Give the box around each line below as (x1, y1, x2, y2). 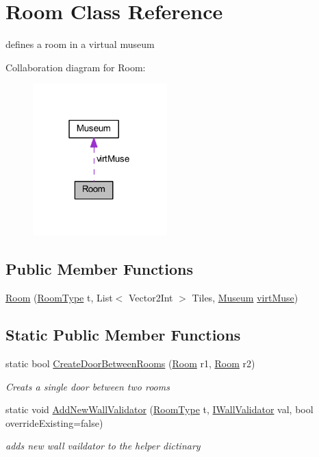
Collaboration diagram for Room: (5, 60, 146, 74)
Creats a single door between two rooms (5, 379, 170, 393)
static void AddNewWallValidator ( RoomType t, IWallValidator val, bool (5, 402, 314, 417)
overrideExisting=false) (5, 415, 103, 430)
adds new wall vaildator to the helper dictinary (5, 439, 201, 453)
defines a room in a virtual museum (5, 37, 155, 51)
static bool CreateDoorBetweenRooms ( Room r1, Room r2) (5, 356, 255, 371)
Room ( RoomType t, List (5, 291, 113, 305)
